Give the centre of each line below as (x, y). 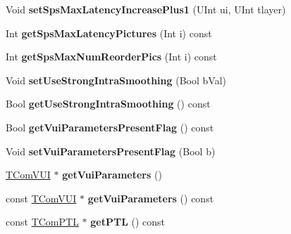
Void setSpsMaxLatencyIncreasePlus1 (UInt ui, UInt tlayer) (146, 9)
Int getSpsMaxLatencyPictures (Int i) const (109, 33)
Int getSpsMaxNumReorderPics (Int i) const (111, 57)
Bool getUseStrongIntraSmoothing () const (108, 104)
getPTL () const (128, 222)
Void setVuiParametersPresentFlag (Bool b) (111, 151)
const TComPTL (42, 222)
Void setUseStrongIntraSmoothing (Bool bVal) (116, 80)
